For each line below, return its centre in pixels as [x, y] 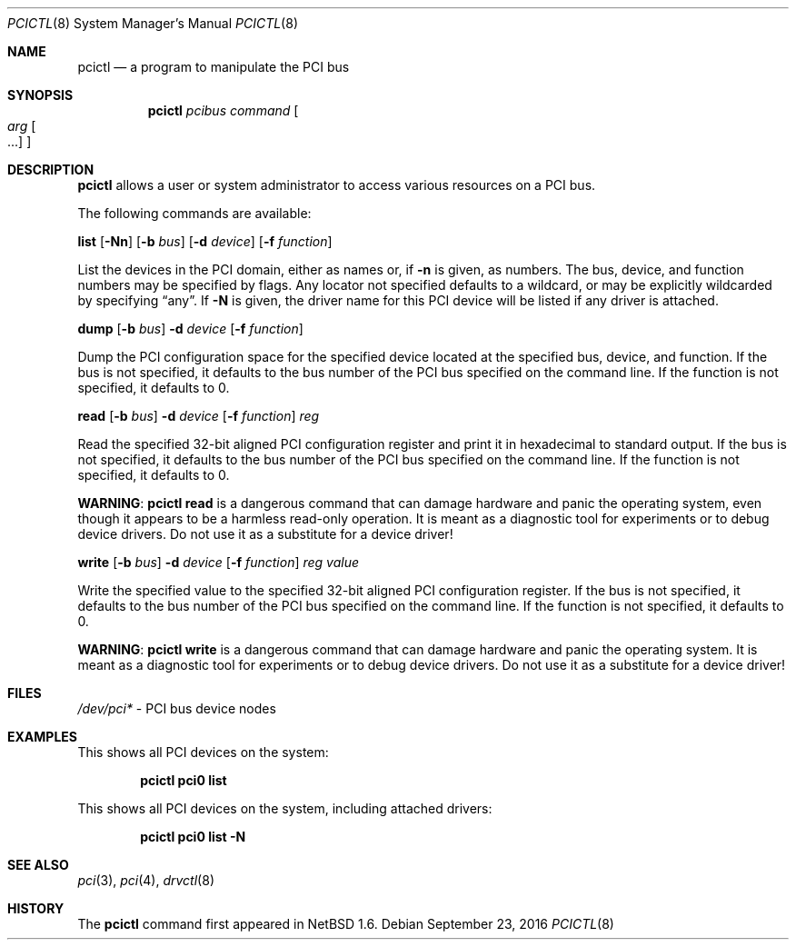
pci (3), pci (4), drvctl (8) [146, 880]
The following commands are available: [194, 213]
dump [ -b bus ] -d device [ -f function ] [190, 329]
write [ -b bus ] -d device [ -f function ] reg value [219, 562]
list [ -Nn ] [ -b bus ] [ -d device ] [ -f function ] [205, 241]
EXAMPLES [42, 737]
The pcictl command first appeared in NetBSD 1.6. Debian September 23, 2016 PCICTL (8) [346, 924]
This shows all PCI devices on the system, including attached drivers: [285, 808]
